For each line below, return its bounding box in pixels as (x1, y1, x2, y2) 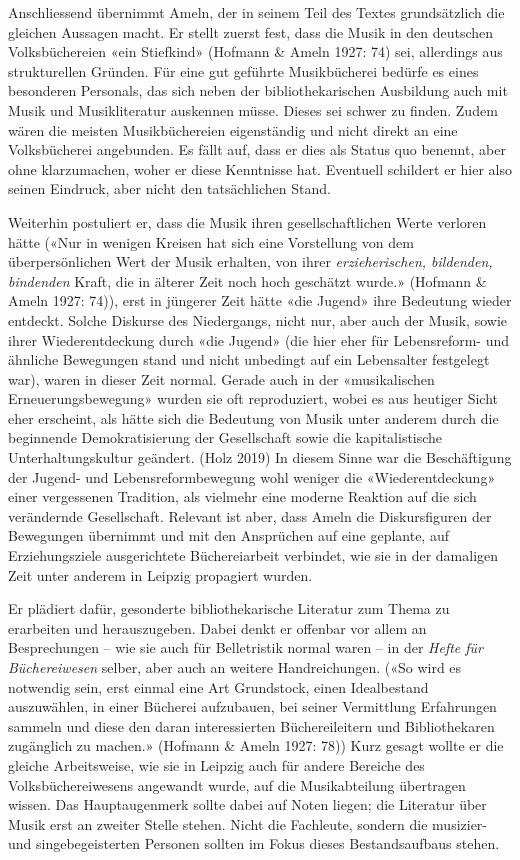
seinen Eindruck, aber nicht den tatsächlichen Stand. (8, 178, 331, 199)
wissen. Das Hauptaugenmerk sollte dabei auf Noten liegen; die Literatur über (8, 794, 487, 815)
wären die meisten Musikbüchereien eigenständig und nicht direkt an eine (8, 119, 458, 140)
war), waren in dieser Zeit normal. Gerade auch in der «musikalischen (8, 368, 435, 389)
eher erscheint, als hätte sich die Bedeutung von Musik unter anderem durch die (8, 407, 499, 428)
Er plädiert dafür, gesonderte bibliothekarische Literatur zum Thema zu (8, 598, 450, 619)
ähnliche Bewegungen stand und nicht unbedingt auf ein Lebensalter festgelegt (8, 349, 490, 370)
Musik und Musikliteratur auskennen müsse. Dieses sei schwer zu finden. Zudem (8, 99, 498, 120)
